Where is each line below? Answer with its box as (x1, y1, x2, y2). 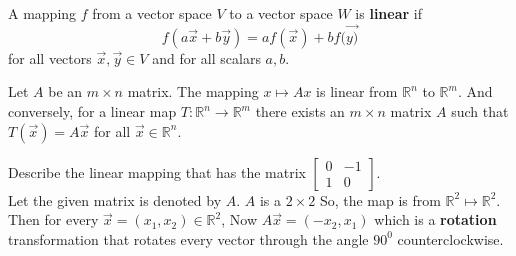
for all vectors (8, 47, 92, 68)
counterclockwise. (397, 228, 504, 249)
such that (451, 101, 509, 121)
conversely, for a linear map (8, 101, 177, 121)
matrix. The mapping (127, 81, 259, 102)
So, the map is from (319, 189, 441, 210)
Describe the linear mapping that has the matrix (8, 161, 306, 182)
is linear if (355, 3, 422, 23)
